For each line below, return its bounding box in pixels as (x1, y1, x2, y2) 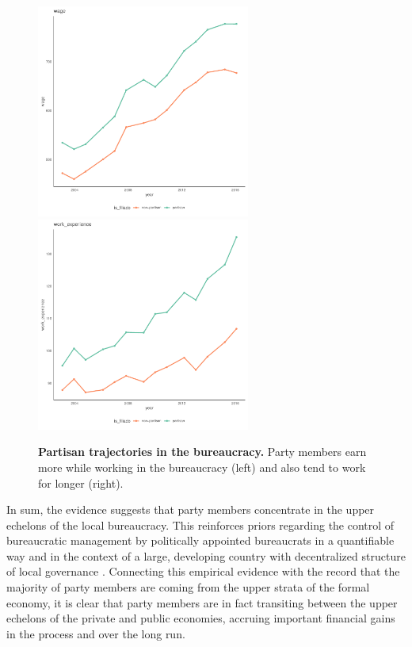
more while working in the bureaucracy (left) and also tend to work (38, 458, 366, 475)
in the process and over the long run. (6, 625, 185, 641)
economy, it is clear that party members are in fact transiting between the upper (6, 594, 398, 611)
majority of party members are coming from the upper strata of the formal (6, 579, 370, 595)
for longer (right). (38, 474, 124, 491)
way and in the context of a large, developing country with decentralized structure (6, 547, 406, 564)
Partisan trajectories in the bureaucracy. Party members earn (38, 443, 367, 460)
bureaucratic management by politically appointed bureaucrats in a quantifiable (6, 532, 395, 549)
